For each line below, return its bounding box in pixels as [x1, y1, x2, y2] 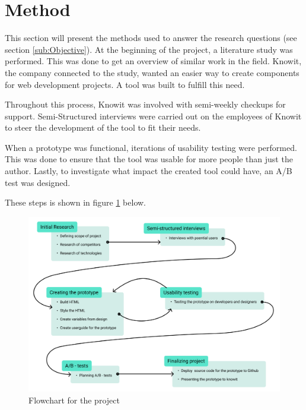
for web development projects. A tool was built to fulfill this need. [5, 78, 245, 90]
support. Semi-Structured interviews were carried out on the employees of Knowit [5, 109, 302, 122]
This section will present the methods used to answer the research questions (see [5, 31, 297, 44]
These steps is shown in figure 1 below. [5, 196, 146, 209]
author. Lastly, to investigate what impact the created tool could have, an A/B [5, 165, 292, 177]
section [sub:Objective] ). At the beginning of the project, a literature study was [5, 43, 293, 55]
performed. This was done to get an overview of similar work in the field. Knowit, [5, 55, 302, 67]
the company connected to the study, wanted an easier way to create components [5, 66, 299, 78]
